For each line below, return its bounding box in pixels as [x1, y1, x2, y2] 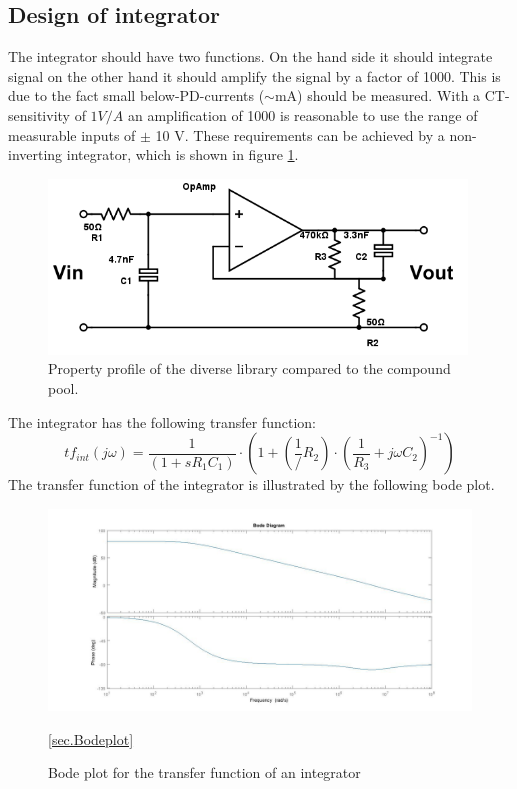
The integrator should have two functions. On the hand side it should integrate [8, 46, 493, 67]
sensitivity [8, 104, 70, 125]
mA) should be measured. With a [274, 85, 481, 106]
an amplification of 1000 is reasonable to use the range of [127, 104, 478, 125]
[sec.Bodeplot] [48, 728, 134, 749]
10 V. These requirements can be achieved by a [155, 124, 445, 145]
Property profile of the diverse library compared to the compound [48, 358, 451, 379]
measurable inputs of [8, 124, 136, 145]
